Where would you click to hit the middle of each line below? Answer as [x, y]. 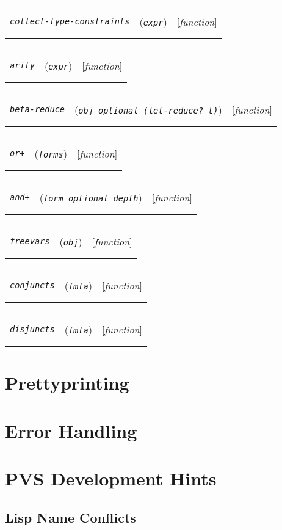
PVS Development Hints [111, 478]
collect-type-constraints [70, 21]
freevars [30, 241]
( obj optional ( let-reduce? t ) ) [148, 109]
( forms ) [51, 153]
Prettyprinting [67, 383]
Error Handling [71, 430]
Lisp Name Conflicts [70, 517]
